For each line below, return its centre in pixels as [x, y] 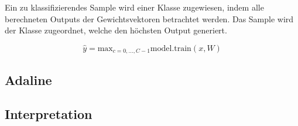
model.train [171, 48]
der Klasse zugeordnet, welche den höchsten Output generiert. [116, 30]
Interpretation [49, 114]
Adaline [28, 79]
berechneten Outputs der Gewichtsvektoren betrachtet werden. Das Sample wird [149, 18]
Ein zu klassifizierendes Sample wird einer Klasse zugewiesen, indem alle [134, 7]
